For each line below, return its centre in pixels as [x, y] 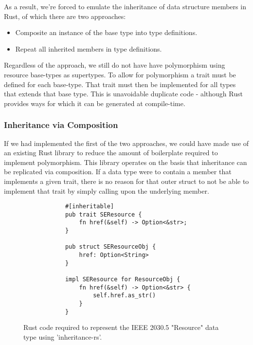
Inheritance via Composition [61, 125]
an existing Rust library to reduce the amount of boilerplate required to [111, 153]
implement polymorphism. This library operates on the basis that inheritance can [126, 162]
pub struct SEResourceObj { [110, 247]
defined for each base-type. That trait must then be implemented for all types [120, 84]
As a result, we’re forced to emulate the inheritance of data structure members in [125, 6]
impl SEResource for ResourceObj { [123, 280]
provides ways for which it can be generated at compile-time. [95, 103]
